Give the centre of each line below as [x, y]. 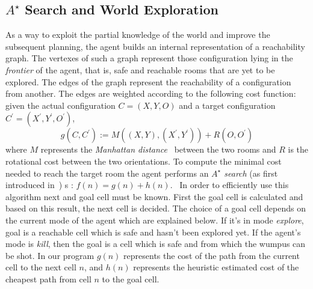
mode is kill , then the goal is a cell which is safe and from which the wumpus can [156, 244]
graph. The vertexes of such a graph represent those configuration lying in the [149, 58]
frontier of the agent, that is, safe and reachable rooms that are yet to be [140, 69]
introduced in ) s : [39, 185]
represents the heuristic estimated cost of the [216, 267]
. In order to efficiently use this [229, 185]
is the [298, 149]
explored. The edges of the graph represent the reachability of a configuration [148, 81]
